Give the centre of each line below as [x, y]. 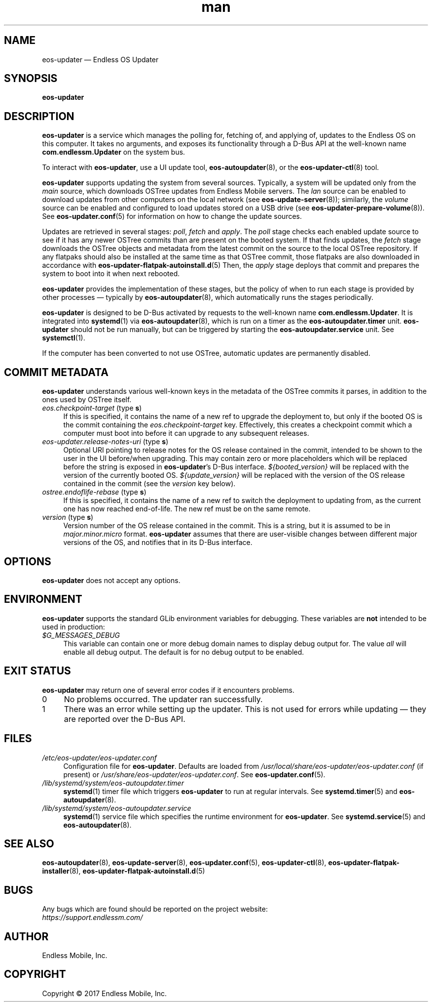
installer [56, 871]
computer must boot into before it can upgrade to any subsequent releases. [186, 433]
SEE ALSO [29, 843]
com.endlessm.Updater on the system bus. [114, 152]
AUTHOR [26, 936]
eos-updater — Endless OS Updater [100, 59]
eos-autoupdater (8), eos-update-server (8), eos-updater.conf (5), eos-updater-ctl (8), [184, 863]
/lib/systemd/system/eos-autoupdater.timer [113, 783]
